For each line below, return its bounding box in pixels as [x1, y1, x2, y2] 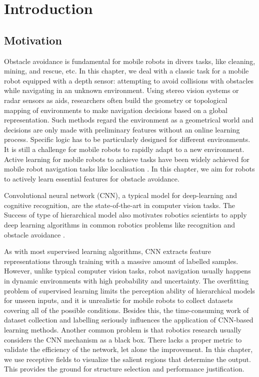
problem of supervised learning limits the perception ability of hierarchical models [4, 285, 255, 295]
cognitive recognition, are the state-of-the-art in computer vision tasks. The [4, 199, 235, 210]
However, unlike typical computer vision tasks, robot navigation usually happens [4, 265, 251, 276]
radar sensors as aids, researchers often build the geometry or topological [4, 94, 227, 105]
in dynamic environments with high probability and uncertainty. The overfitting [4, 275, 249, 286]
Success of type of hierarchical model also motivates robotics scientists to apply [4, 209, 247, 220]
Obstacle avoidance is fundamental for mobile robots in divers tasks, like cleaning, [4, 55, 255, 66]
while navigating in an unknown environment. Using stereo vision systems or [4, 85, 239, 95]
